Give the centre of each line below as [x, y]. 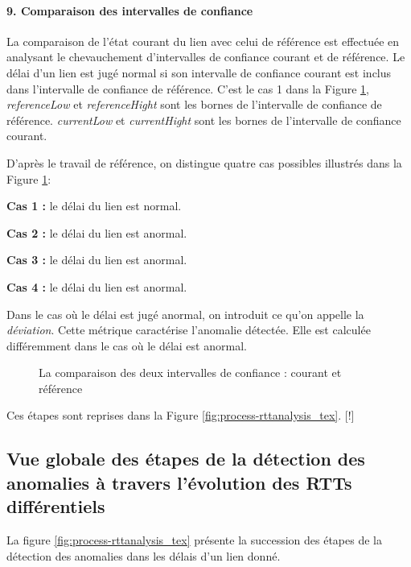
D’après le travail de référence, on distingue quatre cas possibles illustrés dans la [204, 162]
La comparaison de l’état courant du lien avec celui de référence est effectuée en [203, 41]
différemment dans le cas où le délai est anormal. [127, 345]
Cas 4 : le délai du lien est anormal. [97, 286]
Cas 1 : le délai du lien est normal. [94, 206]
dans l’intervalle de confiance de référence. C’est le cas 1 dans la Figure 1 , [188, 88]
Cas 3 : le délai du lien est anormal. [97, 260]
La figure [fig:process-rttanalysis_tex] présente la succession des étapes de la [194, 540]
